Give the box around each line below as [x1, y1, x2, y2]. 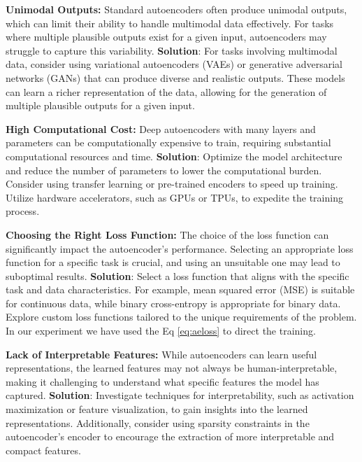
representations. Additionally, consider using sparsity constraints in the [6, 415, 310, 430]
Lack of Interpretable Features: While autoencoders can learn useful [6, 346, 317, 361]
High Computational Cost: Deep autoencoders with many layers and [6, 121, 316, 136]
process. [6, 204, 40, 218]
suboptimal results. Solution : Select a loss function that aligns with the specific [6, 268, 349, 283]
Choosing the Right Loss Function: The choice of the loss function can [6, 227, 329, 241]
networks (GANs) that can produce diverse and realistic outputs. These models [6, 70, 345, 85]
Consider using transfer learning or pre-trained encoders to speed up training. [6, 176, 338, 191]
